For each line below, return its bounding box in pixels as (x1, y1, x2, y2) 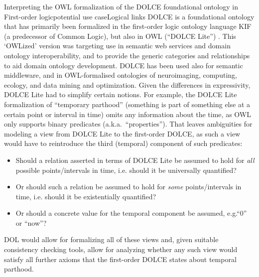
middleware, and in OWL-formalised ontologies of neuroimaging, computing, (4, 70, 237, 80)
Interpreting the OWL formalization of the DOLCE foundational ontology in (4, 1, 238, 11)
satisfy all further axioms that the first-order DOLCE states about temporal (4, 254, 237, 264)
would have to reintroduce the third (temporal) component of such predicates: (4, 138, 243, 148)
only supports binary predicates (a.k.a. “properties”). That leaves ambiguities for (4, 119, 253, 129)
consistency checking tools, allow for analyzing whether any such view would (4, 244, 238, 255)
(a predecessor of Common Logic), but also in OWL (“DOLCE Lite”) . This (4, 30, 236, 41)
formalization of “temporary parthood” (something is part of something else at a (4, 99, 251, 109)
